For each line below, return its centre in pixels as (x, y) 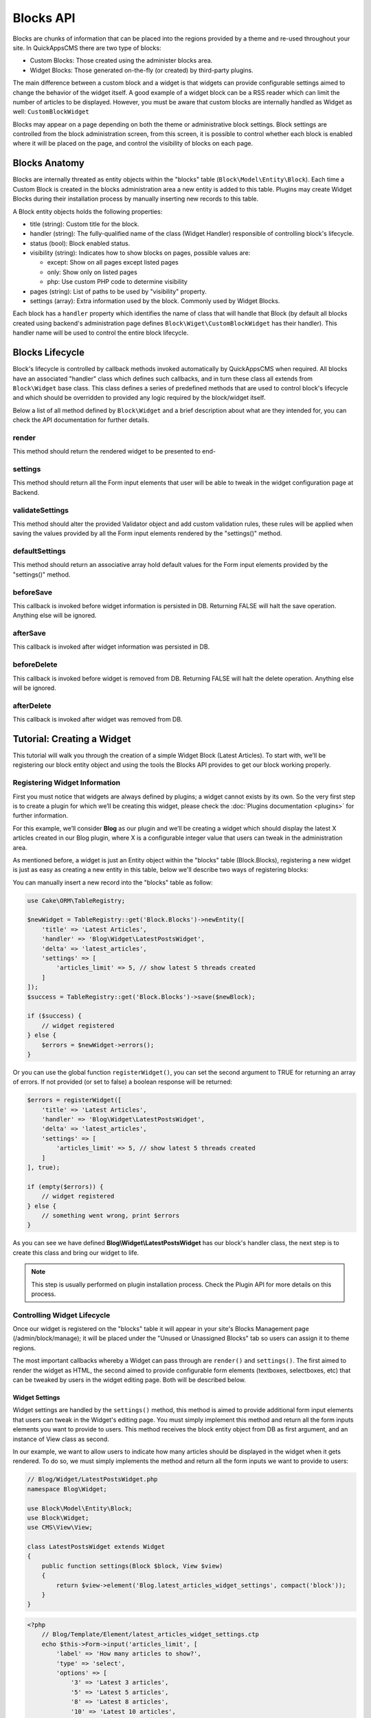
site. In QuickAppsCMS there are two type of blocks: (87, 47)
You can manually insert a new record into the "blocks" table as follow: (113, 882)
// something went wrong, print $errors (111, 1215)
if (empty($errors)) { (65, 1186)
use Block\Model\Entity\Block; (80, 1508)
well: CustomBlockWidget (51, 112)
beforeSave (33, 592)
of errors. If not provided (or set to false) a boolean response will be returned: (123, 1082)
